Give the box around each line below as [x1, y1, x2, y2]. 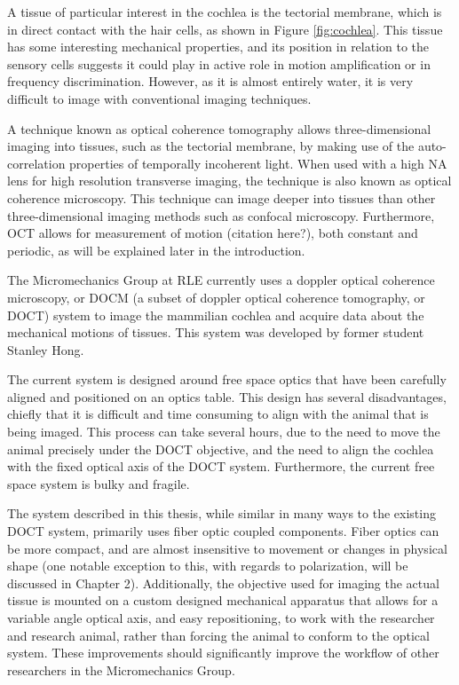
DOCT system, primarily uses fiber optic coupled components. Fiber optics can [7, 522, 439, 540]
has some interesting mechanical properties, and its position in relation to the [7, 37, 430, 56]
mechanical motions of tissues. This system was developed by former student [7, 323, 424, 342]
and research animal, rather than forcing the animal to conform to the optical [7, 626, 430, 644]
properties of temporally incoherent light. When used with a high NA [69, 154, 447, 172]
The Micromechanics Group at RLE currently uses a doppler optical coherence [7, 271, 435, 289]
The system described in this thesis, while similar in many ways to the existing [7, 504, 436, 523]
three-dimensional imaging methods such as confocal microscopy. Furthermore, [7, 206, 435, 224]
